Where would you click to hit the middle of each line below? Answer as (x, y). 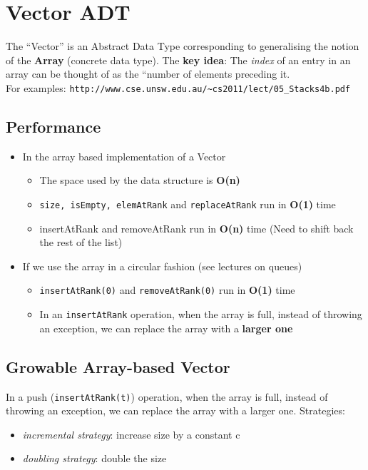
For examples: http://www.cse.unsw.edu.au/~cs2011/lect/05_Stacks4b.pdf (178, 87)
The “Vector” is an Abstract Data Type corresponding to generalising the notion (183, 46)
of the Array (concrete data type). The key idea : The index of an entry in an (178, 60)
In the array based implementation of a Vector (124, 156)
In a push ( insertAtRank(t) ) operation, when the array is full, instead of (167, 396)
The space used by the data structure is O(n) (140, 180)
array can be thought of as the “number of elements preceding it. (148, 74)
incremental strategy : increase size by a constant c (131, 434)
